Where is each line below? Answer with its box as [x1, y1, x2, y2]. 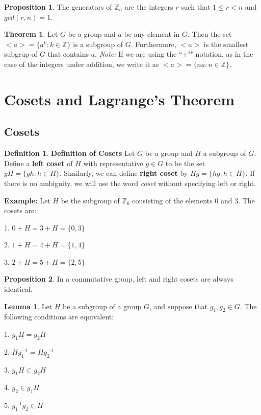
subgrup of [4, 49, 38, 59]
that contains [47, 49, 89, 59]
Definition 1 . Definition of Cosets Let [4, 148, 135, 158]
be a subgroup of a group [63, 301, 142, 311]
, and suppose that [149, 301, 208, 311]
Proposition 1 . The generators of [4, 2, 112, 12]
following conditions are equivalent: [4, 311, 114, 322]
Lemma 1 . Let [4, 301, 53, 311]
